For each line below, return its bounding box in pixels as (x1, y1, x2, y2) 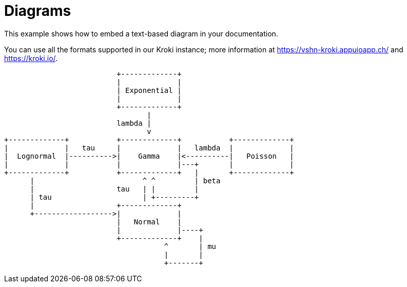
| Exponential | (117, 86, 182, 94)
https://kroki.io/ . (4, 53, 58, 63)
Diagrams (4, 2, 71, 20)
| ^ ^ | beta (30, 176, 221, 185)
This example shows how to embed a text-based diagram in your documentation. (4, 29, 278, 38)
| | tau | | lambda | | (4, 143, 294, 152)
